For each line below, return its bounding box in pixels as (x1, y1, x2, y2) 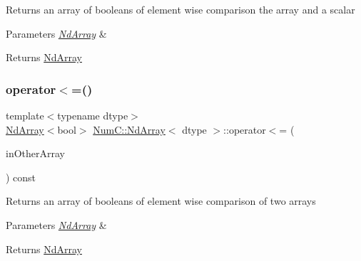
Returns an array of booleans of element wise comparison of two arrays (6, 193, 316, 208)
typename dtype (57, 108, 128, 122)
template (6, 108, 44, 122)
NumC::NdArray (93, 122, 166, 137)
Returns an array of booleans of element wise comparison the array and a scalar (6, 2, 355, 16)
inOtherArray (6, 146, 65, 161)
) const (6, 169, 36, 184)
